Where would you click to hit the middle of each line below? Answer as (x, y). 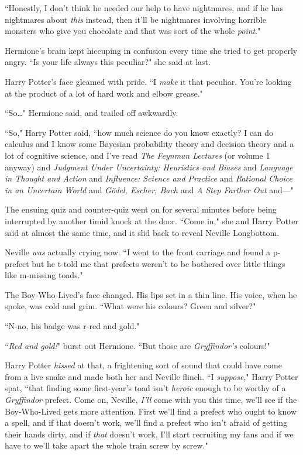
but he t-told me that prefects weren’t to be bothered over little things (159, 263)
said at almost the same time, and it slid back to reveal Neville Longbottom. (142, 232)
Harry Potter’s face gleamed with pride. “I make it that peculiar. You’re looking (148, 81)
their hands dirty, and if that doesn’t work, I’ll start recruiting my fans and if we (149, 434)
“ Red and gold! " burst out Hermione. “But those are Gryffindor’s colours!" (137, 345)
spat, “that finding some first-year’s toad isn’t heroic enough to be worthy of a (145, 388)
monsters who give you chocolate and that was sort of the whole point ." (133, 31)
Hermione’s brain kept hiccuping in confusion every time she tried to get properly (151, 50)
